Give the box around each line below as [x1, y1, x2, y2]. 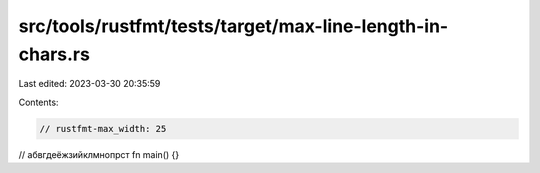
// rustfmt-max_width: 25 [39, 123, 167, 134]
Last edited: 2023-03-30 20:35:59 [18, 78, 161, 90]
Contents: [18, 96, 59, 108]
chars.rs [18, 43, 90, 65]
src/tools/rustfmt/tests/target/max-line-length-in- [18, 15, 449, 37]
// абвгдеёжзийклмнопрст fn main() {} [18, 148, 180, 160]
